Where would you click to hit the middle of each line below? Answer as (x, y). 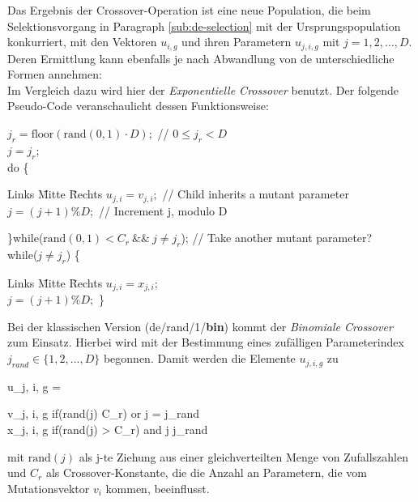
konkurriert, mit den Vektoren (82, 42)
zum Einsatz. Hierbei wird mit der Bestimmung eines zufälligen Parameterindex (206, 342)
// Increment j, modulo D (163, 210)
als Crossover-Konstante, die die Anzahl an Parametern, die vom (207, 472)
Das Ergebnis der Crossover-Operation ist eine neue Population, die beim (189, 10)
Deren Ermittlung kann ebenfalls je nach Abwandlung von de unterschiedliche (201, 58)
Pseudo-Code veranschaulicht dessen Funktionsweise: (138, 106)
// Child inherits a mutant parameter (256, 194)
